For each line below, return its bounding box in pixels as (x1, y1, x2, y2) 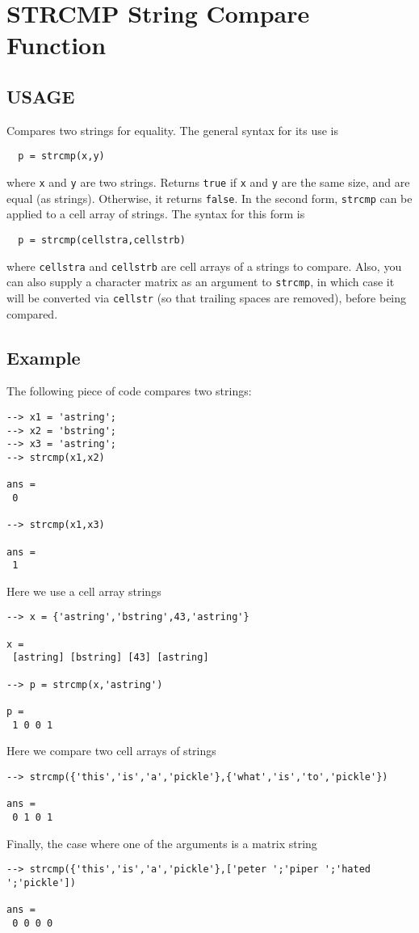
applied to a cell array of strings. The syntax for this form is (6, 205, 305, 222)
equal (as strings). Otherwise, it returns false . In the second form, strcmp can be (6, 189, 413, 206)
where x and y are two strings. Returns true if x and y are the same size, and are (6, 174, 410, 191)
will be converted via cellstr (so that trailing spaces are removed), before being (6, 289, 407, 306)
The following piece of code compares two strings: (6, 382, 252, 399)
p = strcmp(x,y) (18, 150, 105, 163)
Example (6, 344, 81, 369)
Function (6, 28, 107, 61)
